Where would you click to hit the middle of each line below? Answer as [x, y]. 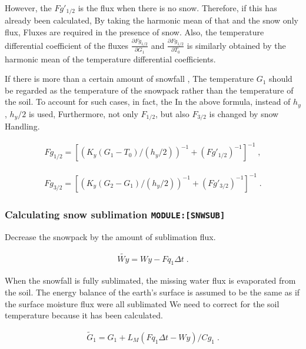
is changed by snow [244, 113]
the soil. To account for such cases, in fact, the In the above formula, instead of [148, 102]
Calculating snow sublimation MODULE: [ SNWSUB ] [115, 214]
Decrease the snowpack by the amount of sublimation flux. [110, 236]
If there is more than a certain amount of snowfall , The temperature [129, 79]
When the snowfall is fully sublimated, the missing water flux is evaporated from [150, 280]
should [281, 79]
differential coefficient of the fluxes [67, 45]
